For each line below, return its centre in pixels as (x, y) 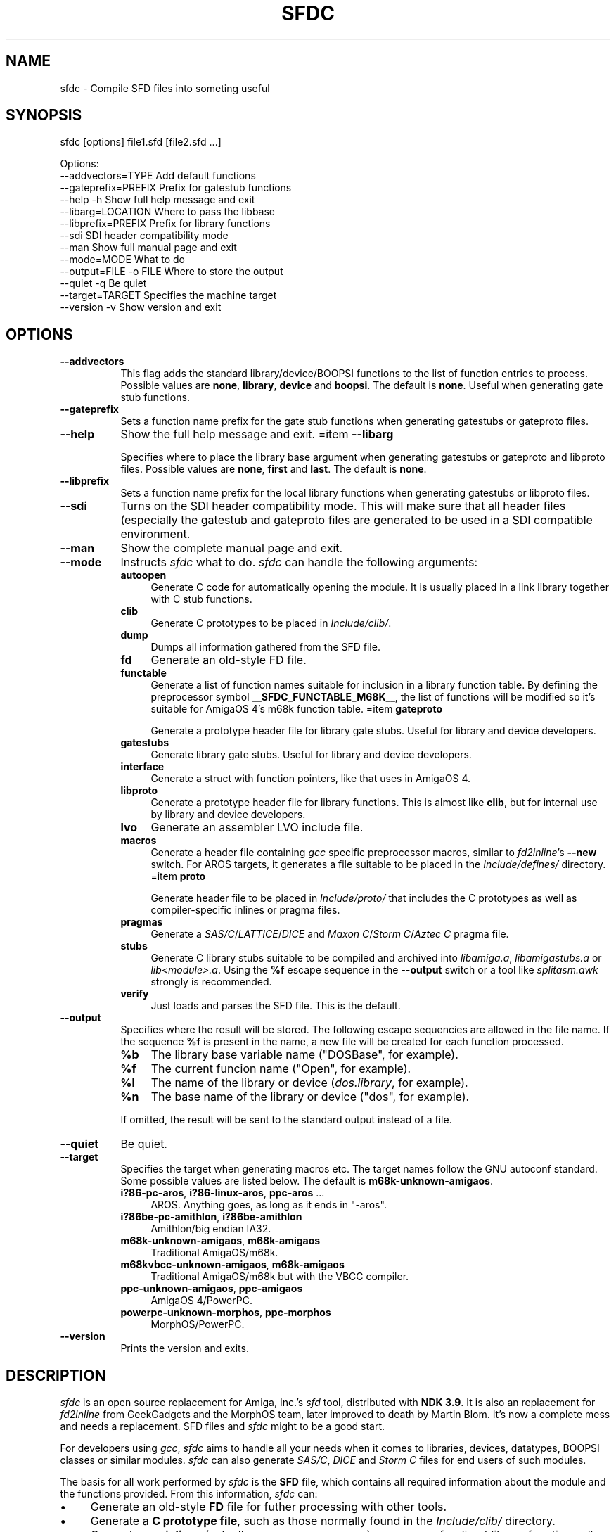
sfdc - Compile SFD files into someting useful (165, 88)
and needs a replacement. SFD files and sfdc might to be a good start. (223, 1426)
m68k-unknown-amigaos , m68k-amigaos (220, 1241)
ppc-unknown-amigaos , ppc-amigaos (212, 1289)
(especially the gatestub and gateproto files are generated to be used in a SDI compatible (357, 520)
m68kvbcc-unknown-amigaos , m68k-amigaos (232, 1265)
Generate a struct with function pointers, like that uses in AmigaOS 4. (310, 779)
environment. (155, 534)
